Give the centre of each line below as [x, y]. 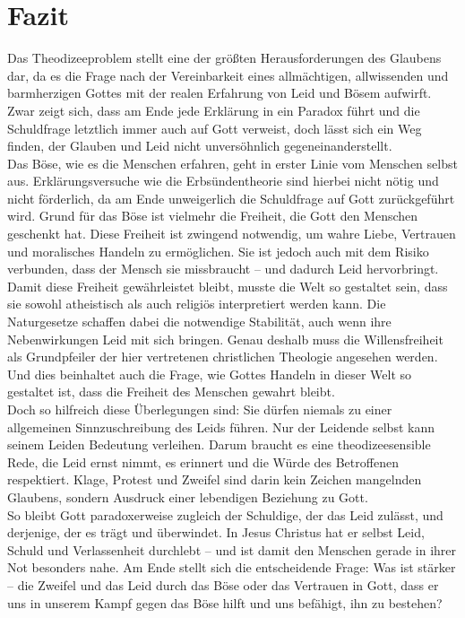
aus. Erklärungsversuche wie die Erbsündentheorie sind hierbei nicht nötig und [223, 181]
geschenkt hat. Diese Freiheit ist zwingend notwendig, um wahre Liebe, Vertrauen [232, 234]
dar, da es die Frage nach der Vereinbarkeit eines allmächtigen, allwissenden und [228, 75]
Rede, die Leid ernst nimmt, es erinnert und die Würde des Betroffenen [203, 461]
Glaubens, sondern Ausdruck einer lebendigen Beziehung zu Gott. [188, 496]
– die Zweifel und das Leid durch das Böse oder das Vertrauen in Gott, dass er [223, 584]
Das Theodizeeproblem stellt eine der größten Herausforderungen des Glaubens [224, 58]
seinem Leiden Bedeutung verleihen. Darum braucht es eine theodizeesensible [219, 444]
